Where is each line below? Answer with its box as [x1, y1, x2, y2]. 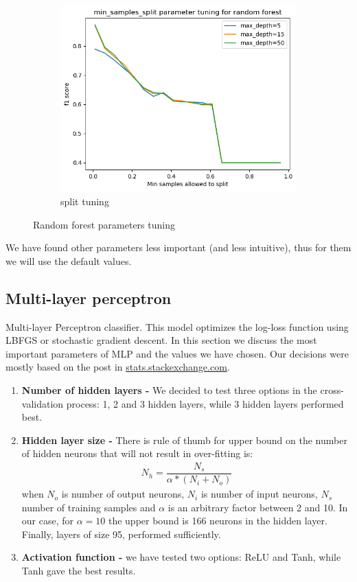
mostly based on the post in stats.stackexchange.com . [5, 360, 230, 374]
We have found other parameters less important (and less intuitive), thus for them [5, 240, 352, 255]
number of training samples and [21, 500, 156, 514]
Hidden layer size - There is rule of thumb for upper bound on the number [21, 432, 347, 447]
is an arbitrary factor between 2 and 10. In [168, 500, 348, 514]
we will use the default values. [5, 253, 132, 268]
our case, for [21, 513, 74, 528]
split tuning [60, 194, 109, 209]
